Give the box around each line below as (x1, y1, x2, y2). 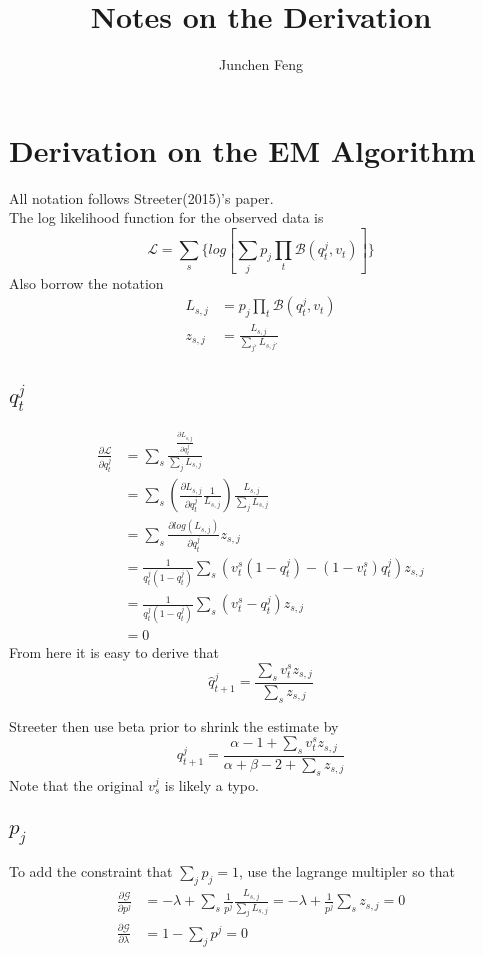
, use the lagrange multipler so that (238, 861, 456, 882)
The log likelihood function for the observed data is (9, 207, 324, 228)
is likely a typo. (164, 774, 259, 795)
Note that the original (9, 774, 144, 795)
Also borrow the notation (9, 272, 164, 293)
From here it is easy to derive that (9, 642, 220, 663)
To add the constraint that (9, 861, 173, 882)
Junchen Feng (218, 54, 303, 75)
